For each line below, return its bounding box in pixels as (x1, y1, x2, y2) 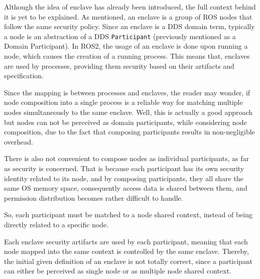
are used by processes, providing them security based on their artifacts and (4, 60, 234, 71)
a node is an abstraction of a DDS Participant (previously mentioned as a (4, 31, 236, 41)
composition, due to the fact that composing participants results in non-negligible (4, 126, 255, 137)
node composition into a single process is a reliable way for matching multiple (4, 97, 243, 107)
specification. (4, 70, 44, 81)
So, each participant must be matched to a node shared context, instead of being (4, 209, 252, 220)
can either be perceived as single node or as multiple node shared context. (4, 265, 231, 276)
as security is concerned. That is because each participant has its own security (4, 163, 244, 173)
